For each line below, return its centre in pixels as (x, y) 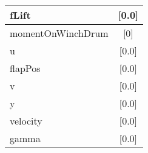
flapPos (25, 68)
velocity (26, 121)
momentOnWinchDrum (59, 33)
